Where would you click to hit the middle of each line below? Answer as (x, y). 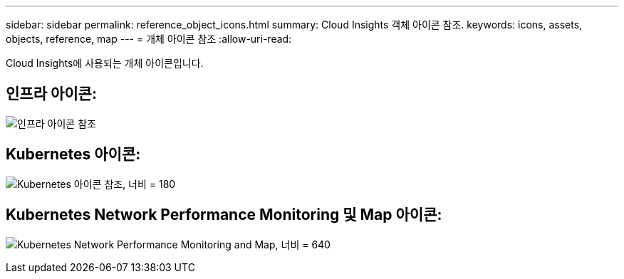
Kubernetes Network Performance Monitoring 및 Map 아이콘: (224, 215)
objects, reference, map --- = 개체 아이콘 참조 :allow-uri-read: (149, 39)
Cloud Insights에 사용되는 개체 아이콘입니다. (105, 63)
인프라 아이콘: (51, 94)
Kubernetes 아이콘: (73, 154)
